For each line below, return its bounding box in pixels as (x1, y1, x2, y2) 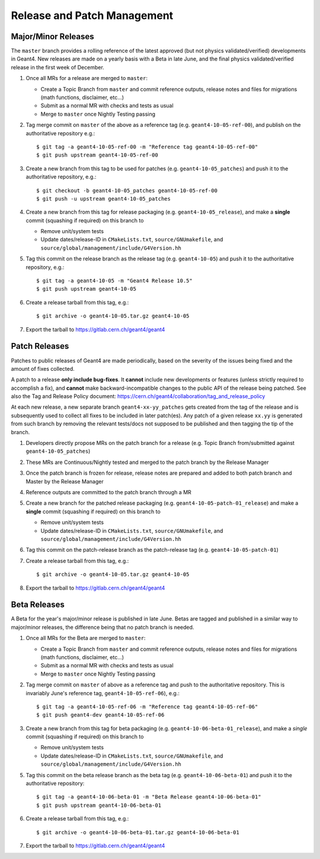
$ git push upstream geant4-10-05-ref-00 (36, 152, 158, 158)
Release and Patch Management (11, 9, 174, 22)
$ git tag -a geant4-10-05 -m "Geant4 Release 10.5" (36, 278, 193, 284)
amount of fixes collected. (11, 365, 75, 372)
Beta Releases (11, 600, 65, 610)
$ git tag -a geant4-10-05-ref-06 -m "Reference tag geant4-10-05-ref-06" (36, 703, 258, 710)
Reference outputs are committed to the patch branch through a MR (25, 488, 192, 495)
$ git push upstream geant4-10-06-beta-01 (36, 801, 162, 809)
